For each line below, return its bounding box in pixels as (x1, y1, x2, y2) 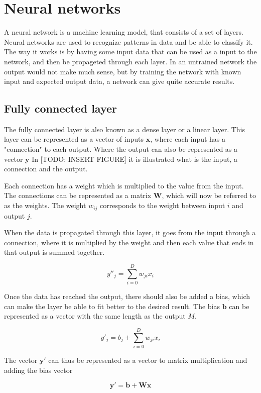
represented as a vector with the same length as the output (4, 311, 186, 321)
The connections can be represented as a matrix (4, 190, 152, 201)
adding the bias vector (4, 364, 73, 375)
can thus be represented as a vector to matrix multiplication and (48, 354, 247, 365)
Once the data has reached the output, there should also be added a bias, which (4, 291, 250, 301)
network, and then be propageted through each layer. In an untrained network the (4, 56, 257, 66)
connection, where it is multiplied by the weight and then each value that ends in (4, 237, 254, 247)
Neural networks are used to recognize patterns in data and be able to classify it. (4, 36, 253, 47)
